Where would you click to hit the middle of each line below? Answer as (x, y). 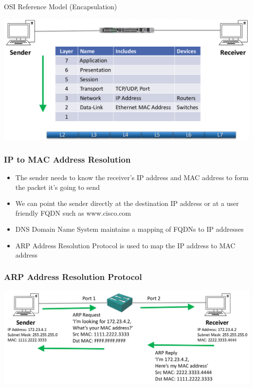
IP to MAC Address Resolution (67, 159)
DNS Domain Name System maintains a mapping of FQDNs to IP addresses (129, 229)
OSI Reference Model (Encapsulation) (61, 6)
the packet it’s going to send (57, 187)
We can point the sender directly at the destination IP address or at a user (127, 203)
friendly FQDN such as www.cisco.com (73, 212)
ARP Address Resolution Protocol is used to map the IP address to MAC (125, 245)
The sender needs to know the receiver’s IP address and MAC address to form (132, 177)
